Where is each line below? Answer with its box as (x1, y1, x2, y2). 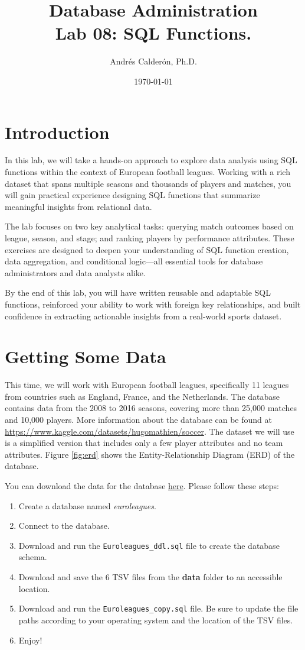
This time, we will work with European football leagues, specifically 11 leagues (5, 379, 289, 391)
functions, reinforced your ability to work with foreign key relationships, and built (5, 297, 301, 310)
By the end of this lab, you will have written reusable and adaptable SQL (5, 286, 271, 299)
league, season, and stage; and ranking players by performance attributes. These (5, 232, 294, 244)
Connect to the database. (18, 519, 110, 532)
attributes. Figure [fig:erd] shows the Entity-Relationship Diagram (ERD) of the (5, 448, 295, 460)
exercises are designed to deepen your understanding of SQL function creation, (5, 243, 289, 256)
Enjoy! (18, 633, 42, 646)
